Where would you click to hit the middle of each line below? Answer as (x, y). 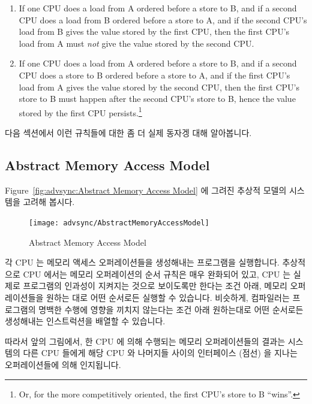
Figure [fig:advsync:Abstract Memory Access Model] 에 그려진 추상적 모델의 (146, 190)
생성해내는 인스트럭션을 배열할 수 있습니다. (85, 321)
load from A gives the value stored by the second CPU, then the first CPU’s (159, 87)
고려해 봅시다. (49, 202)
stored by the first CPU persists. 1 (80, 111)
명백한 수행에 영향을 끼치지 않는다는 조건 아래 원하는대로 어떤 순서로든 (171, 309)
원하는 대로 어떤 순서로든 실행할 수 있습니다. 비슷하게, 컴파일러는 (168, 298)
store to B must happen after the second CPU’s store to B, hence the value (157, 99)
